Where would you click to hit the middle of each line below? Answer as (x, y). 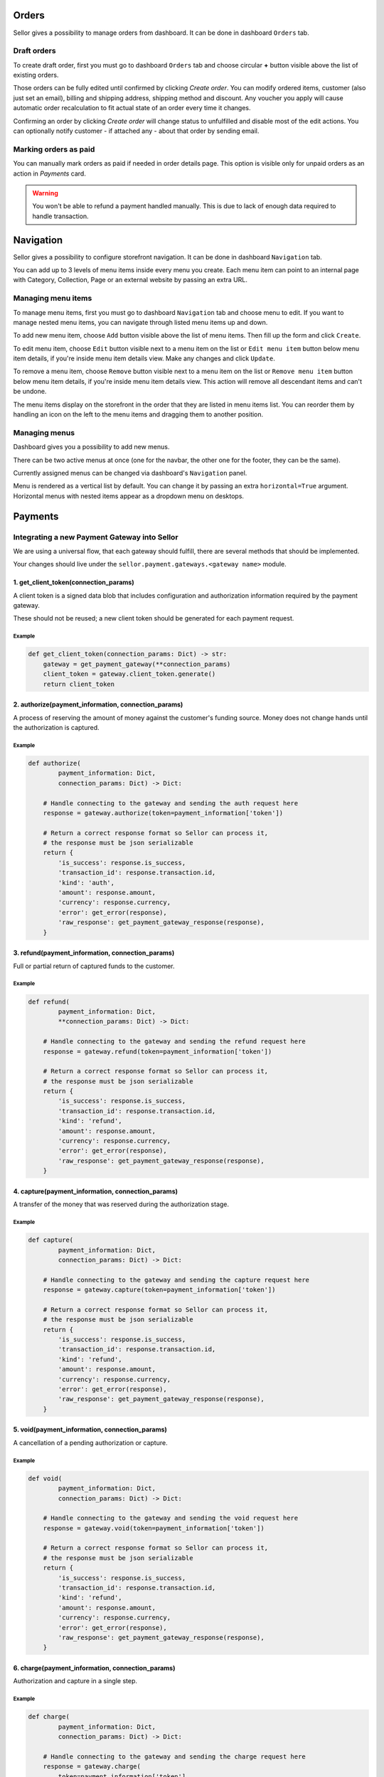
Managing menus (44, 432)
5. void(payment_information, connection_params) (90, 1429)
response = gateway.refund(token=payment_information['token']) (158, 1051)
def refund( (49, 1002)
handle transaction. (60, 216)
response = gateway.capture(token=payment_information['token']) (159, 1290)
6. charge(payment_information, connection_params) (94, 1668)
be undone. (30, 392)
